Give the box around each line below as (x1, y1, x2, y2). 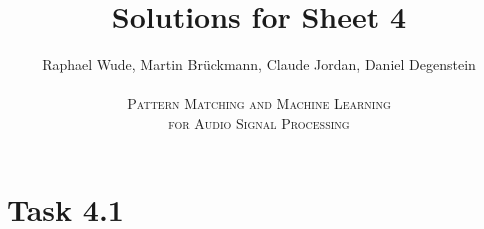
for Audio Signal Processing (168, 112, 350, 133)
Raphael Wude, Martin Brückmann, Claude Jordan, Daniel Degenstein (42, 54, 476, 75)
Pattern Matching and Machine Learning (127, 93, 391, 114)
